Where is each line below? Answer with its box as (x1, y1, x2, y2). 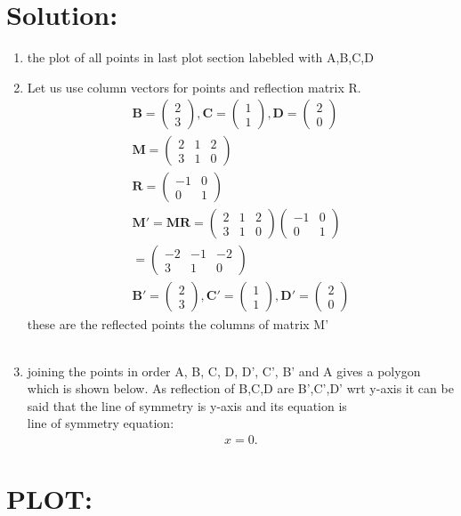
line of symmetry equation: (27, 414, 174, 432)
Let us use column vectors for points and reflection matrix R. (27, 77, 361, 96)
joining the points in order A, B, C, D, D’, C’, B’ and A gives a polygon (27, 361, 421, 380)
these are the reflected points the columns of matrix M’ (27, 314, 329, 333)
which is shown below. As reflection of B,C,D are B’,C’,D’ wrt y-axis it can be (27, 379, 454, 398)
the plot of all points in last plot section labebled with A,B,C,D (27, 48, 374, 67)
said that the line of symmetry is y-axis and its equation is (27, 396, 347, 415)
